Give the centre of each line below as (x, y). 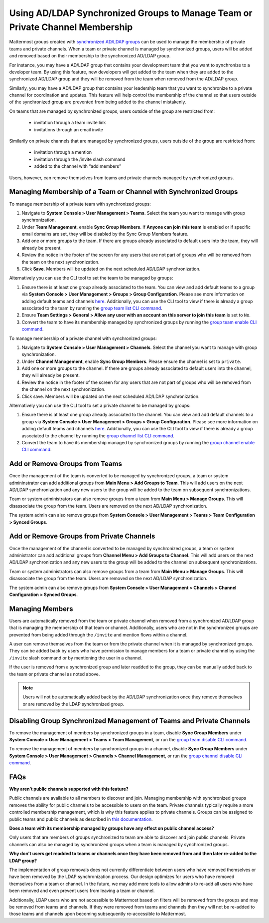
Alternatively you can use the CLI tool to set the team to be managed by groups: (91, 278)
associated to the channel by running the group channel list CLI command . (98, 436)
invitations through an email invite (68, 129)
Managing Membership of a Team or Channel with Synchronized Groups (124, 192)
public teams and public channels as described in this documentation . (81, 819)
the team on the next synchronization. (61, 262)
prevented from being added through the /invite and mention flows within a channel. (98, 634)
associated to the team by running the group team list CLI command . (92, 308)
